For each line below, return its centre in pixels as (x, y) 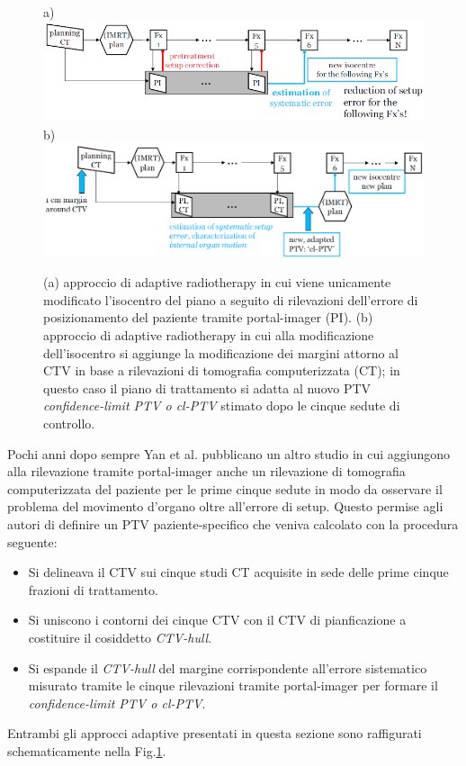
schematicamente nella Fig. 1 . (87, 750)
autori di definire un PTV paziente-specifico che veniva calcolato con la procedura (233, 523)
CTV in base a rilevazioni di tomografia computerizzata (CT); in (222, 370)
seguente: (32, 541)
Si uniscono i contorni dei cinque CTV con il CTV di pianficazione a (217, 620)
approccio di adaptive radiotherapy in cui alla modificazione (209, 335)
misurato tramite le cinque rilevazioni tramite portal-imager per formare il (233, 685)
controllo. (69, 424)
